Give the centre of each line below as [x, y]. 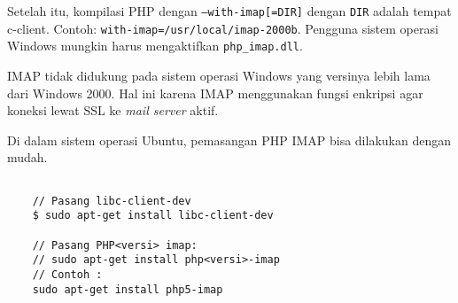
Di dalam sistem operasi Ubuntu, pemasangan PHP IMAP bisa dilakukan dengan [229, 140]
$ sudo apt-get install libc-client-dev [153, 216]
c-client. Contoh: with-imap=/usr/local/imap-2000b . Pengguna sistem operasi [223, 28]
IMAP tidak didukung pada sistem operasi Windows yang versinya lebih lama [219, 75]
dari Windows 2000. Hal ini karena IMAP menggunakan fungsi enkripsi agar [215, 93]
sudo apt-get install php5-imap [128, 289]
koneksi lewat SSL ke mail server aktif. [113, 110]
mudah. [27, 157]
